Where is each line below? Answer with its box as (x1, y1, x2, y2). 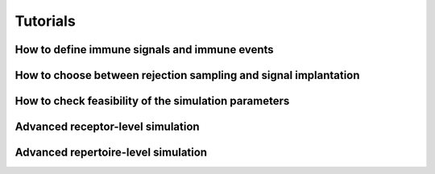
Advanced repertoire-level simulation (14, 146, 208, 159)
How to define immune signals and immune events (14, 43, 274, 56)
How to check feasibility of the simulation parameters (14, 94, 290, 108)
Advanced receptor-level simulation (14, 120, 201, 134)
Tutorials (14, 12, 76, 30)
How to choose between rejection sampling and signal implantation (14, 68, 360, 82)
